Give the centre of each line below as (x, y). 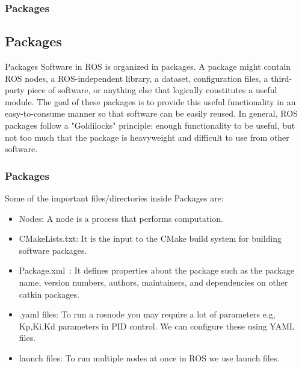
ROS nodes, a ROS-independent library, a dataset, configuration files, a (137, 78)
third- (282, 78)
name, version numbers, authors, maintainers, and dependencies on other (153, 282)
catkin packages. (49, 294)
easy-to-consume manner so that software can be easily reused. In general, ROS (151, 113)
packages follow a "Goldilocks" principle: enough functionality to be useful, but (150, 125)
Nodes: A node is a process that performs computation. (121, 218)
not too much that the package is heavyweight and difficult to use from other (147, 137)
